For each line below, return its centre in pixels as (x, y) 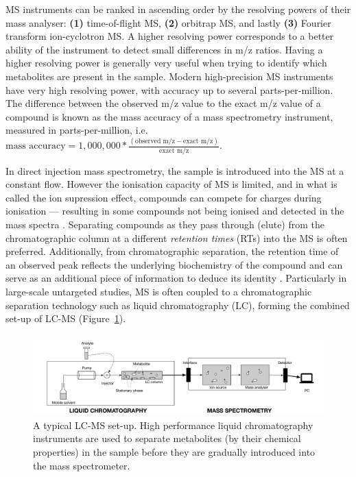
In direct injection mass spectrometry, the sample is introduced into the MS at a (175, 170)
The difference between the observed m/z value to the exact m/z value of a (163, 103)
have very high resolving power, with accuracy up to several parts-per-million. (169, 89)
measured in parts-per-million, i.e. (77, 130)
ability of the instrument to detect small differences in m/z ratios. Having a (164, 49)
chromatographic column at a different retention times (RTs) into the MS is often (177, 237)
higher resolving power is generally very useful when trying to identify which (166, 63)
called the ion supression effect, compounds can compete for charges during (164, 197)
